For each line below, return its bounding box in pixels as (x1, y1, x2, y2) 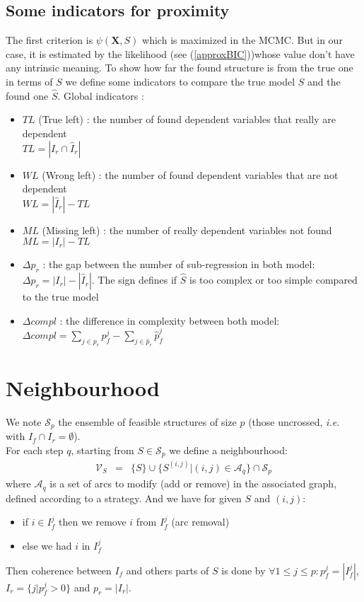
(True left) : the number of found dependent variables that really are (38, 112, 336, 127)
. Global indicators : (57, 88, 144, 103)
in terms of (6, 74, 53, 88)
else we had (22, 538, 72, 552)
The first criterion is (6, 33, 93, 47)
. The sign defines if (91, 272, 177, 287)
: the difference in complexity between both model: (59, 313, 280, 328)
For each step (6, 442, 64, 457)
